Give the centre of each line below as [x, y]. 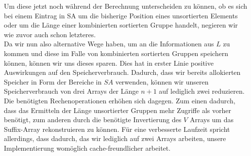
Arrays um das [211, 120]
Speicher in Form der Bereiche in [53, 81]
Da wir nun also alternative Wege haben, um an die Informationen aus [109, 44]
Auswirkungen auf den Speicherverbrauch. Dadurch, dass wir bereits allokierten [122, 72]
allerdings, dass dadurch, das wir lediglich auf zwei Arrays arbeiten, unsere [115, 138]
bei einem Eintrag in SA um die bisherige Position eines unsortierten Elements [121, 15]
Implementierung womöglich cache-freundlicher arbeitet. [87, 148]
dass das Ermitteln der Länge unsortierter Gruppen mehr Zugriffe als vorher [117, 110]
